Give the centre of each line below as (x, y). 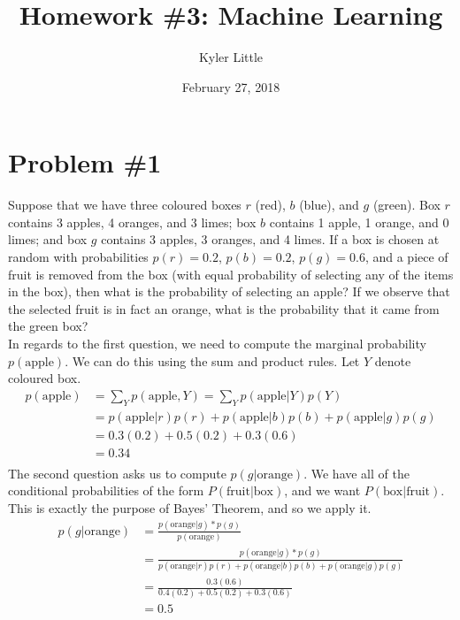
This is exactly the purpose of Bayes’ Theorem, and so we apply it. (190, 507)
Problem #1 (85, 162)
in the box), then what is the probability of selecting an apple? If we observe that (229, 291)
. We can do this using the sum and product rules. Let (212, 360)
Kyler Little (231, 57)
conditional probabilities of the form (106, 490)
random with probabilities (78, 257)
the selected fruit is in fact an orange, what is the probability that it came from (224, 308)
